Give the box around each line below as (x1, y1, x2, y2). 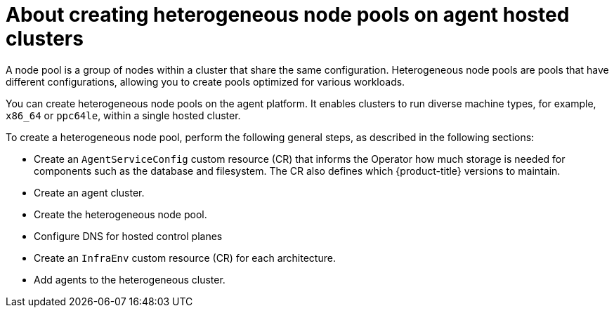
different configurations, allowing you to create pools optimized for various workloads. (6, 75, 405, 88)
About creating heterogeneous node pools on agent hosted (6, 3, 570, 27)
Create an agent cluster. (34, 186, 145, 199)
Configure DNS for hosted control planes (34, 229, 223, 242)
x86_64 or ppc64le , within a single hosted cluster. (6, 109, 241, 121)
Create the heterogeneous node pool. (34, 208, 207, 220)
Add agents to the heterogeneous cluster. (34, 273, 226, 286)
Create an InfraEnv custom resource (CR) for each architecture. (34, 251, 336, 264)
